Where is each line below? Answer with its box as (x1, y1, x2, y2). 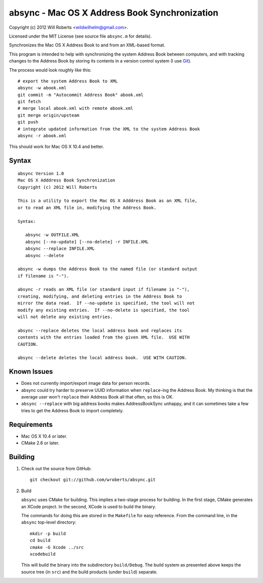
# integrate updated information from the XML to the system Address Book (18, 126, 200, 132)
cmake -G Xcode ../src (30, 544, 84, 550)
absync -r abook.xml (18, 133, 67, 139)
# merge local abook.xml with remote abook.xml (18, 105, 133, 111)
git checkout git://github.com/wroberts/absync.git (30, 477, 156, 482)
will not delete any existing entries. (18, 314, 113, 320)
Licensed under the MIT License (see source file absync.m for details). (9, 33, 152, 39)
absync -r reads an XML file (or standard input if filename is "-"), (18, 287, 190, 292)
